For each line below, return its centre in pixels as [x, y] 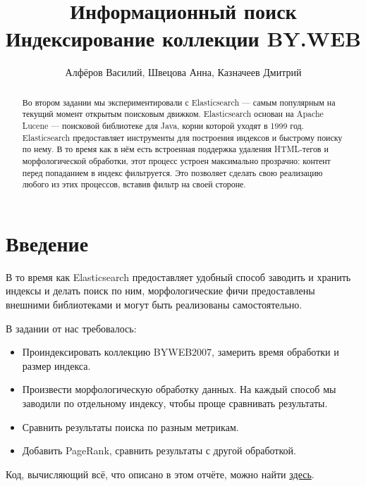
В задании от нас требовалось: [71, 328]
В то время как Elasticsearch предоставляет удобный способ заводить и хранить [178, 276]
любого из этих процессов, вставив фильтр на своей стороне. [134, 184]
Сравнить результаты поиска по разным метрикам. [130, 426]
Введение [47, 243]
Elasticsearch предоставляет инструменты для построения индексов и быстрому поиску [182, 137]
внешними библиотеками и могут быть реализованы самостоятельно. [154, 305]
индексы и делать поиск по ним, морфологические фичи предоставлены [160, 291]
